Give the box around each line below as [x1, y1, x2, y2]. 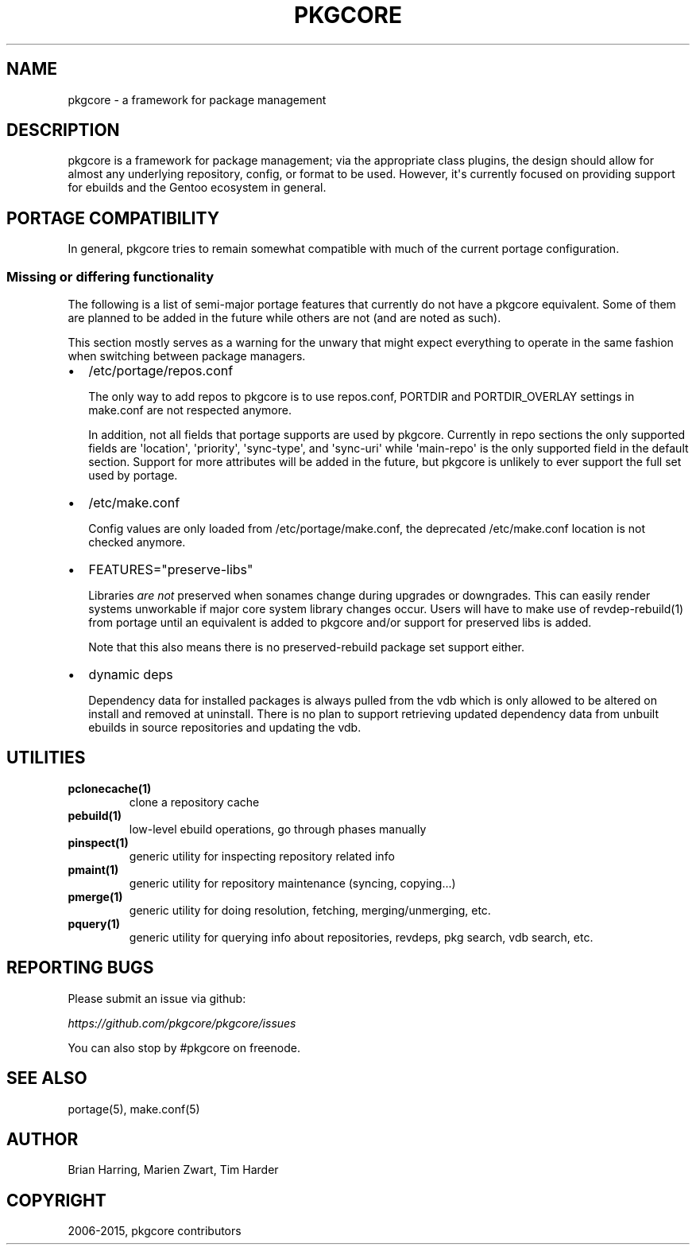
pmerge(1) [68, 889, 123, 903]
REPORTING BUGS [6, 958, 154, 978]
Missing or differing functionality [6, 268, 215, 285]
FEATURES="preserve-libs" [88, 561, 253, 578]
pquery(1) [68, 916, 121, 930]
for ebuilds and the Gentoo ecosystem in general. [68, 181, 327, 195]
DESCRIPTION [6, 120, 120, 141]
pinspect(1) [68, 835, 129, 849]
